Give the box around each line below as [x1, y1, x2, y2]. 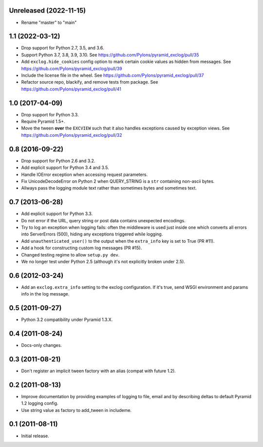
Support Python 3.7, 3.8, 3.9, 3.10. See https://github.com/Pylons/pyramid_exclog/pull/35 [21, 52, 199, 58]
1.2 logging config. [21, 401, 58, 406]
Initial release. [21, 433, 49, 439]
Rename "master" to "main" [21, 20, 77, 25]
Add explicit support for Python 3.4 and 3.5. [21, 165, 109, 170]
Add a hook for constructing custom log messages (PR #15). [21, 245, 142, 251]
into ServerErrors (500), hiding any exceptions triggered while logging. [21, 231, 163, 237]
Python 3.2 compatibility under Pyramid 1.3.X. [21, 317, 113, 322]
